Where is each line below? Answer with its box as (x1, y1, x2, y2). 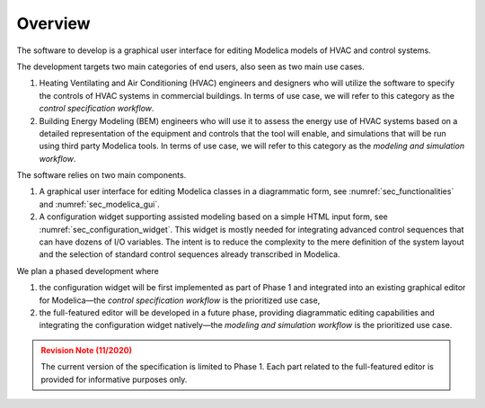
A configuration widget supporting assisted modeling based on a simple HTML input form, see (39, 211, 388, 222)
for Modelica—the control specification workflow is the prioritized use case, (39, 295, 321, 306)
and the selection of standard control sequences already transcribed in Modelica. (39, 249, 340, 260)
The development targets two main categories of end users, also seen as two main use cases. (16, 61, 365, 72)
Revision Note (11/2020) (40, 344, 133, 355)
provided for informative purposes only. (40, 374, 188, 385)
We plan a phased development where (16, 265, 159, 276)
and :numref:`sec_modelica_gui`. (39, 199, 161, 209)
